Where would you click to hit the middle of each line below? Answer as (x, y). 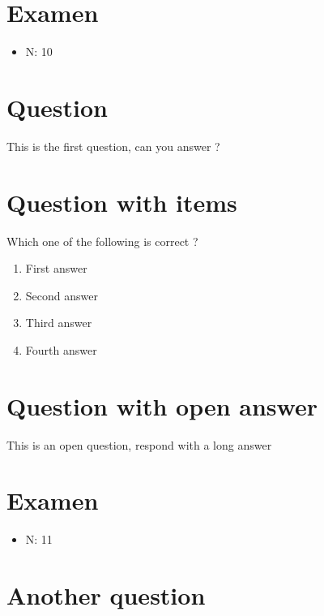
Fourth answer (61, 349)
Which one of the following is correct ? (102, 241)
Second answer (62, 295)
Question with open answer (162, 405)
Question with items (122, 202)
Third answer (59, 323)
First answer (56, 268)
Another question (106, 595)
